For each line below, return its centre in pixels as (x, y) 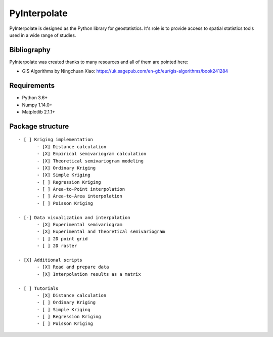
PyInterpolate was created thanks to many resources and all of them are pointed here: (99, 62)
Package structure (39, 126)
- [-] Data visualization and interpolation (75, 217)
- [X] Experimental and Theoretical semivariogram (101, 232)
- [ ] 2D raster (57, 246)
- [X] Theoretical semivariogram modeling (90, 161)
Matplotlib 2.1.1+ (39, 112)
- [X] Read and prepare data (73, 267)
